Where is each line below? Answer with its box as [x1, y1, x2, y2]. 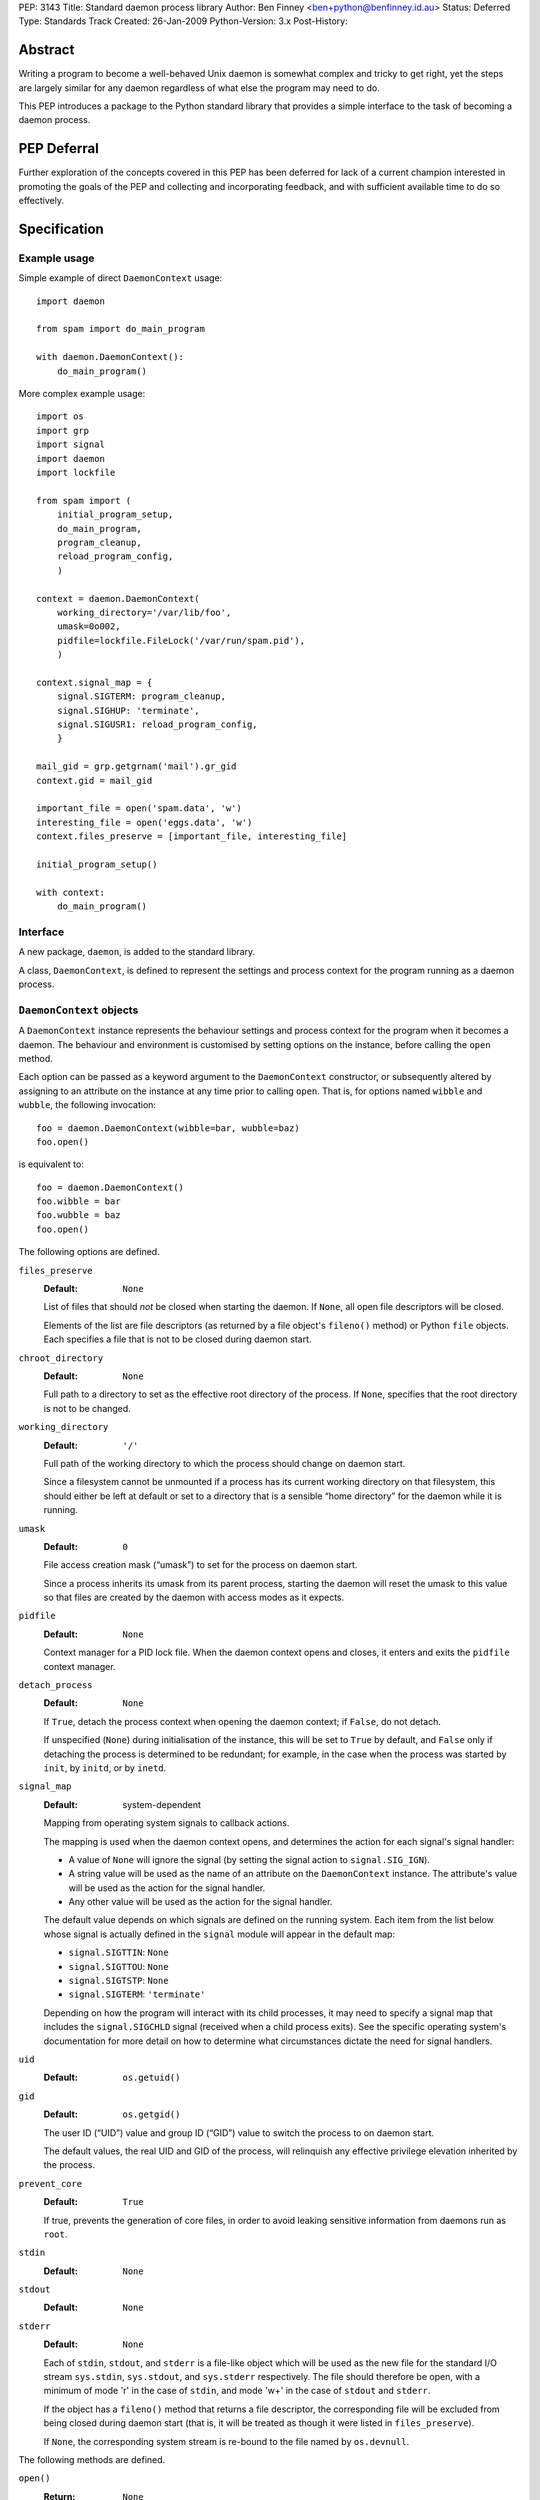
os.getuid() [122, 2072, 181, 2084]
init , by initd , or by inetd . [43, 1761, 167, 1774]
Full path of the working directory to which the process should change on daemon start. [43, 1457, 406, 1469]
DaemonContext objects [18, 1003, 139, 1017]
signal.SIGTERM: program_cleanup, [56, 691, 227, 702]
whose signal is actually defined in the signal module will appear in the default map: [43, 1928, 395, 1940]
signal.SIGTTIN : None [68, 1946, 169, 1959]
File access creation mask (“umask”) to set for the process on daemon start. [43, 1559, 358, 1571]
